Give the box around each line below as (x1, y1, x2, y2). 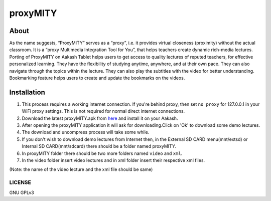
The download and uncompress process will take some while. (22, 129, 150, 135)
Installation (9, 88, 45, 96)
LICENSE (9, 179, 32, 186)
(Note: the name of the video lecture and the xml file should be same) (9, 166, 153, 172)
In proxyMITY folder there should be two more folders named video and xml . (22, 150, 183, 156)
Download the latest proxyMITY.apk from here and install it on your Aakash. (22, 115, 178, 121)
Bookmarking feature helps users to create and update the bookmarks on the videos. (9, 75, 185, 81)
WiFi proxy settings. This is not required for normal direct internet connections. (22, 108, 185, 114)
